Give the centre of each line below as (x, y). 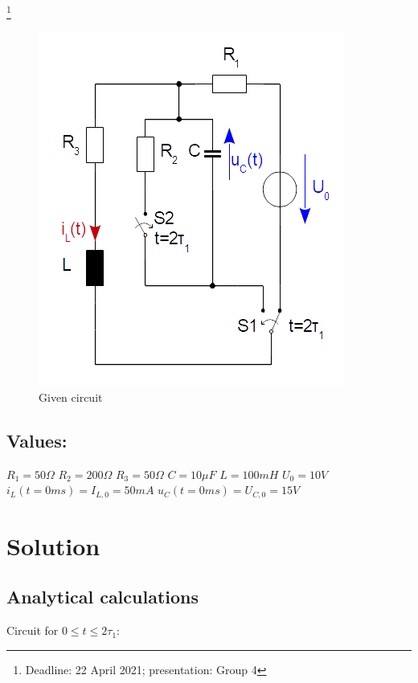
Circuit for (33, 630)
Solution (53, 545)
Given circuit (71, 397)
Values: (37, 440)
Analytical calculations (103, 597)
